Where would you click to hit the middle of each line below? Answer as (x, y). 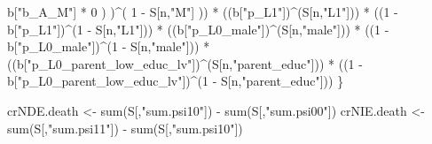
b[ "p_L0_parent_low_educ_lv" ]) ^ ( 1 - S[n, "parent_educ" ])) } (176, 81)
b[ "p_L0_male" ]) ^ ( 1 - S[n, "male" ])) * (109, 46)
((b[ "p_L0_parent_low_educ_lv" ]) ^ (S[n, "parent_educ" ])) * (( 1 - (185, 63)
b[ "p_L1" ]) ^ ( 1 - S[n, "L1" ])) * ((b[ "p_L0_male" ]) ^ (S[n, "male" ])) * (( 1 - (198, 29)
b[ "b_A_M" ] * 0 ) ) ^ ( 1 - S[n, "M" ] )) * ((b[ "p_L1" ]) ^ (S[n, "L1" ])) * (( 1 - (203, 11)
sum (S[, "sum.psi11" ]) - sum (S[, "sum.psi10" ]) (125, 128)
